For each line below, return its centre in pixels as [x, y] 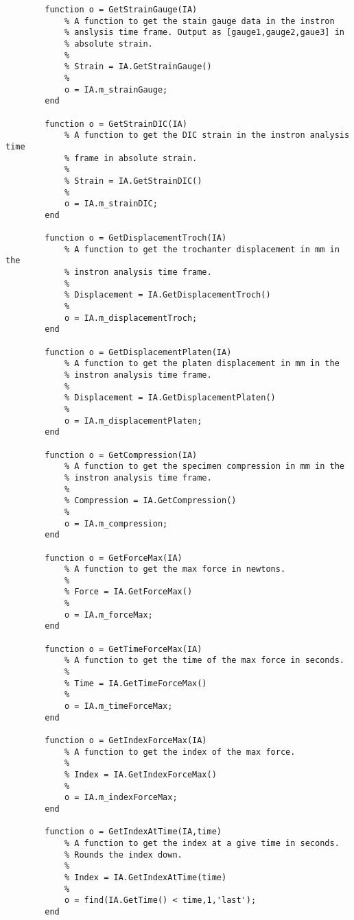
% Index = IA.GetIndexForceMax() [140, 774]
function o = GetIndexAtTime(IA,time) [133, 832]
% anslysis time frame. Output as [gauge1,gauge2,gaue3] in [204, 33]
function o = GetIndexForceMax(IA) [126, 740]
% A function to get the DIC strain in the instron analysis [207, 135]
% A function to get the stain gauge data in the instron [199, 21]
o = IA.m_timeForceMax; [118, 706]
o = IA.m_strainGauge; [116, 89]
